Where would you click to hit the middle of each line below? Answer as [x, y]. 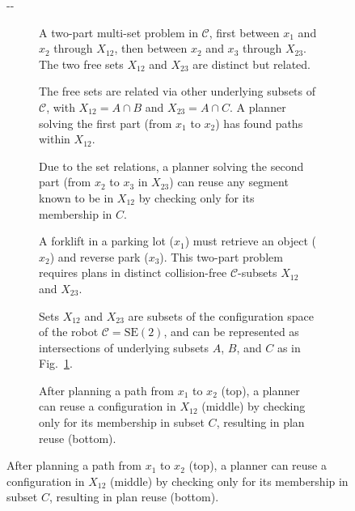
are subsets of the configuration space [221, 315]
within [55, 139]
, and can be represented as [231, 332]
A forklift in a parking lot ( [106, 241]
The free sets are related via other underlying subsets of [177, 91]
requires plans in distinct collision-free [133, 273]
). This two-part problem [221, 256]
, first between [244, 32]
